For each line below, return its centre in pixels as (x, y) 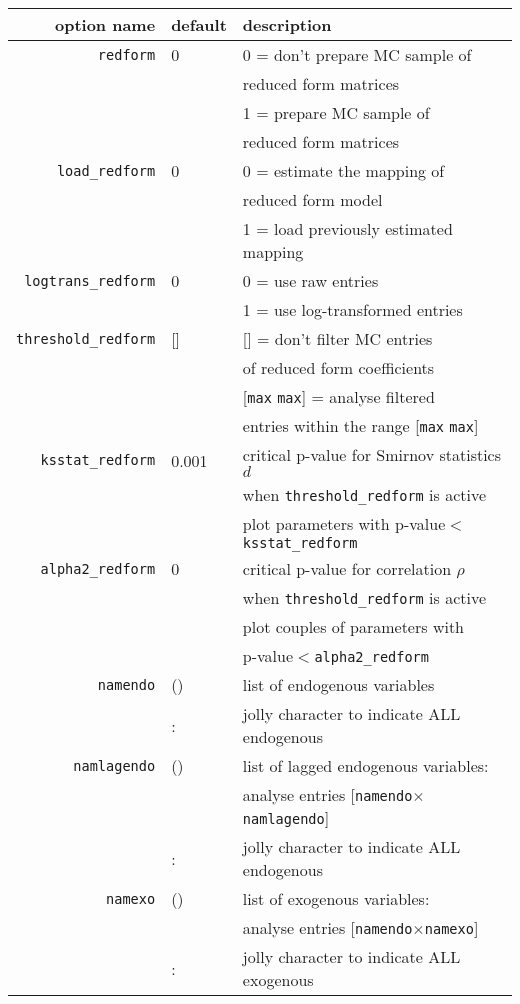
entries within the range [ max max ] (360, 425)
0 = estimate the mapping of (343, 170)
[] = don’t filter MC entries (337, 338)
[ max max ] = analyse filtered (338, 396)
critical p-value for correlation (347, 568)
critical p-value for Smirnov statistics (372, 454)
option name (105, 24)
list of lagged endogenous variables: (365, 765)
